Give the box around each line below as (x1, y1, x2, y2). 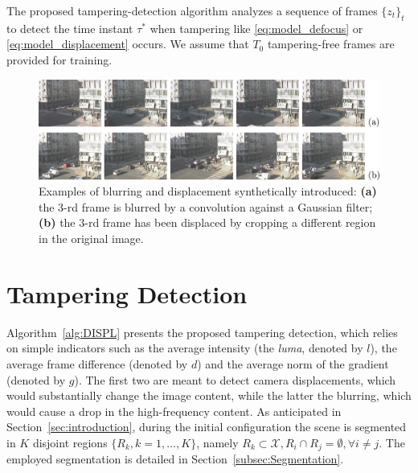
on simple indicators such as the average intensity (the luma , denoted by (6, 339, 363, 356)
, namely (196, 434, 239, 450)
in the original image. (39, 230, 144, 246)
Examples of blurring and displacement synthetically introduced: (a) (39, 183, 377, 199)
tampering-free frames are (267, 35, 395, 52)
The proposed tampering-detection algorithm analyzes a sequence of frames (6, 2, 378, 19)
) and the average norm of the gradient (197, 355, 389, 372)
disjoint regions (32, 434, 108, 450)
